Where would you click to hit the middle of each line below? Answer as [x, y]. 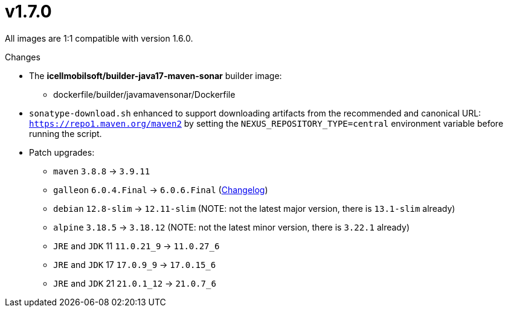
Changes [23, 57]
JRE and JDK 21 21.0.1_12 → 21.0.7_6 [135, 283]
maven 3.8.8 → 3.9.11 [102, 171]
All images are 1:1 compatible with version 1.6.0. [99, 38]
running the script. [66, 133]
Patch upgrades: [62, 152]
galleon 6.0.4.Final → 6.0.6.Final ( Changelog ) [161, 189]
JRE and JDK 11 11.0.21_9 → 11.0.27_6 [137, 246]
